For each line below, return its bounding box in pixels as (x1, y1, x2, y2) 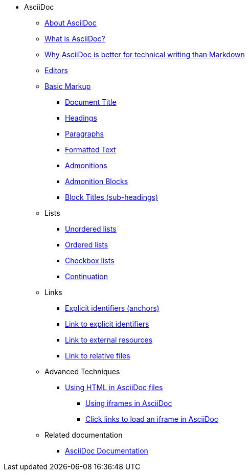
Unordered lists (65, 224, 117, 233)
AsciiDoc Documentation (65, 446, 148, 455)
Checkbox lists (65, 256, 115, 265)
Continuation (65, 272, 108, 281)
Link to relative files (65, 351, 130, 360)
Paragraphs (65, 129, 104, 138)
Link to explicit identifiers (65, 320, 149, 328)
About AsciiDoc (44, 18, 97, 27)
